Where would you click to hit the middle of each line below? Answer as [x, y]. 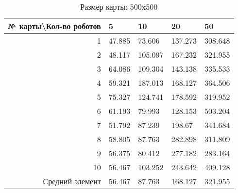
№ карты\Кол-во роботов [54, 26]
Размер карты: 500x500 [119, 7]
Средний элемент [72, 181]
